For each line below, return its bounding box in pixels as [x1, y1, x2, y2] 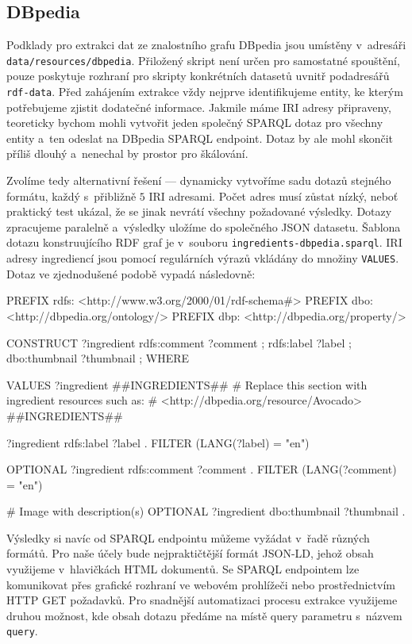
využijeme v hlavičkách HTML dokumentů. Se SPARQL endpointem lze [6, 561, 360, 577]
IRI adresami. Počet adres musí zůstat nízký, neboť [148, 187, 399, 204]
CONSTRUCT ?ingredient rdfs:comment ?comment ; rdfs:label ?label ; [6, 334, 352, 351]
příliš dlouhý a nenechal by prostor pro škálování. [6, 145, 248, 162]
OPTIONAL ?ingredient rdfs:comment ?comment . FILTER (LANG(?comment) [6, 461, 397, 477]
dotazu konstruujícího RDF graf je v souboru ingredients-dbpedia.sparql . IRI [6, 234, 402, 251]
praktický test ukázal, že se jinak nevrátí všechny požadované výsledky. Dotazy [6, 203, 392, 220]
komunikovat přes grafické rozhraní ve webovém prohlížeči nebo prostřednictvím [6, 576, 396, 592]
